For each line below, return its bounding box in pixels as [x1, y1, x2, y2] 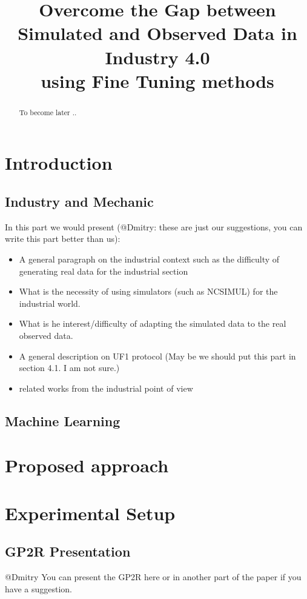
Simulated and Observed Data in [18, 21, 297, 45]
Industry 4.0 [105, 44, 210, 69]
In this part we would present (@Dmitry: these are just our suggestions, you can [5, 220, 303, 233]
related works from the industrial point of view [19, 381, 193, 394]
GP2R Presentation [5, 542, 131, 561]
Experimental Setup [5, 500, 176, 525]
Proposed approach [5, 453, 169, 478]
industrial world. [19, 296, 81, 309]
